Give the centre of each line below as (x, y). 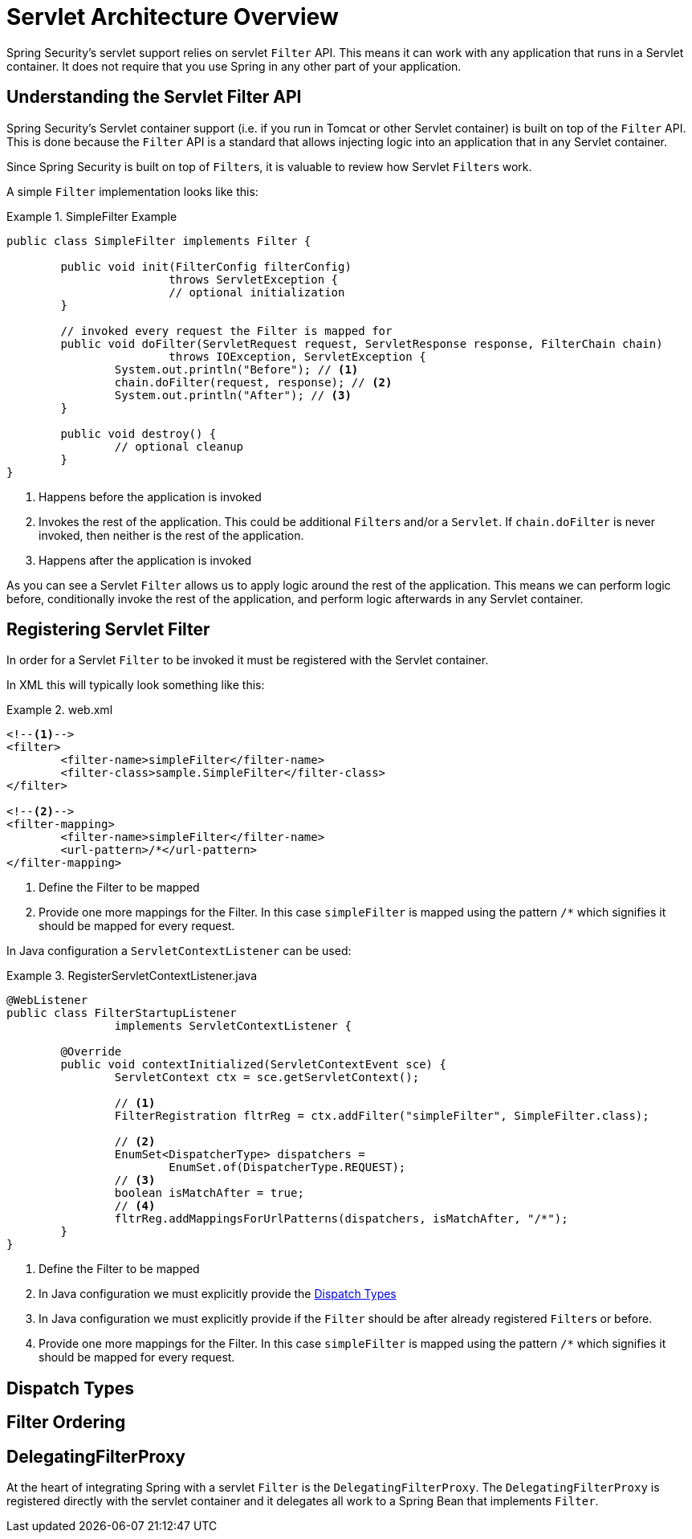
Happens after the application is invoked (145, 560)
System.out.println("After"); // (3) (233, 395)
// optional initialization (257, 292)
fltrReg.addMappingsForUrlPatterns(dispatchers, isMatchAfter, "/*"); (341, 1219)
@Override (91, 1052)
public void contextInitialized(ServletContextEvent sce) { (253, 1065)
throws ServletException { (254, 279)
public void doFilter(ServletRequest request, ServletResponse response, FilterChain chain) (362, 343)
